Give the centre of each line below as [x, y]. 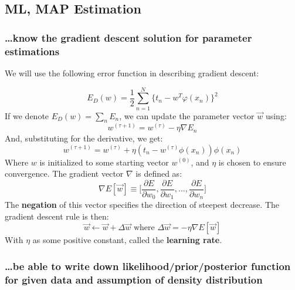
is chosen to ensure [252, 162]
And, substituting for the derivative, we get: [84, 138]
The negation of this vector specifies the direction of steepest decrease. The [142, 205]
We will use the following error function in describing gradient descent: [132, 72]
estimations [32, 51]
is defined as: [159, 173]
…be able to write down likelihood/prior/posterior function [148, 266]
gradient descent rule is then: [57, 216]
